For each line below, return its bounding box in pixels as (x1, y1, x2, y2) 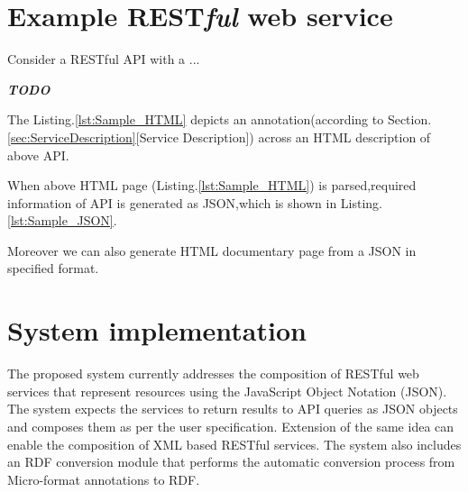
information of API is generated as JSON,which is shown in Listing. (7, 193, 383, 212)
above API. (7, 145, 69, 164)
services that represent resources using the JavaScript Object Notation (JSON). (7, 381, 447, 400)
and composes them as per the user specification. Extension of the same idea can (7, 416, 454, 435)
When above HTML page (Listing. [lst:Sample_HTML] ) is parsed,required (7, 176, 417, 195)
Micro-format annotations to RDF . (7, 469, 200, 488)
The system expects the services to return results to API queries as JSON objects (7, 399, 458, 418)
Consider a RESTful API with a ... (7, 50, 200, 68)
